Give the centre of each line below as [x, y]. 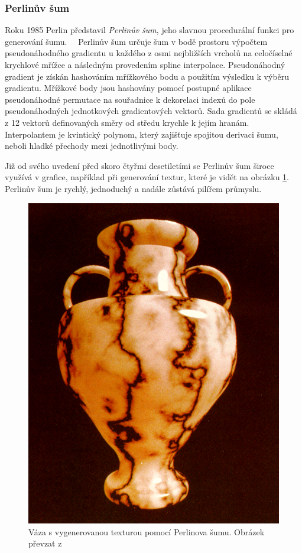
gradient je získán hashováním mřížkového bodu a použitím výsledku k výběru [147, 76]
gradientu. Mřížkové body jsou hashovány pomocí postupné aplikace [128, 88]
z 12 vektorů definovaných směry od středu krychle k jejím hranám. [127, 122]
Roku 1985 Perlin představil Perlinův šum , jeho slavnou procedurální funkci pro [150, 30]
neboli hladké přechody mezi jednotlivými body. [92, 146]
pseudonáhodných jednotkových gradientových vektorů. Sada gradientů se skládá [151, 111]
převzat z [45, 543]
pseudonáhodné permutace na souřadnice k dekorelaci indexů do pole [130, 99]
